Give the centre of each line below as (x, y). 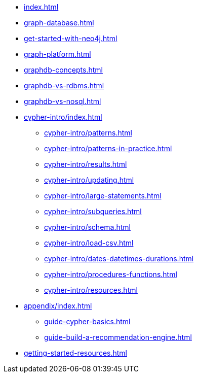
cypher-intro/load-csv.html (89, 243)
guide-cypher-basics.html (87, 321)
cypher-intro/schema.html (87, 227)
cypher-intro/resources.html (91, 290)
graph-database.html (59, 23)
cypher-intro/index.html (63, 117)
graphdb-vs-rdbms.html (64, 85)
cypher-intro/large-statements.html (103, 196)
